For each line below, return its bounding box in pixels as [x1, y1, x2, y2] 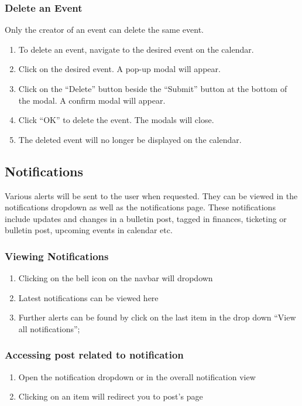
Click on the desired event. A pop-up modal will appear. [18, 63, 221, 75]
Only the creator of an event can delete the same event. [5, 23, 204, 36]
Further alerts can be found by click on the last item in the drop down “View [18, 311, 296, 323]
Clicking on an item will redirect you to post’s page [18, 390, 203, 402]
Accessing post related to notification [5, 347, 184, 362]
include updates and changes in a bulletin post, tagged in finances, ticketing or [5, 212, 287, 224]
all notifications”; [18, 322, 80, 335]
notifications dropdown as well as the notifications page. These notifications [5, 201, 276, 213]
